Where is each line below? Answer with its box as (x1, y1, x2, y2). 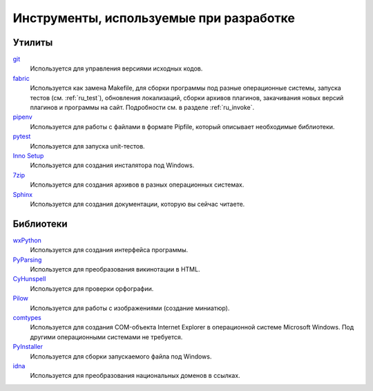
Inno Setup (12, 151, 44, 160)
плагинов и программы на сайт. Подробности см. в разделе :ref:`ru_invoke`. (30, 104, 255, 112)
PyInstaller (12, 343, 44, 351)
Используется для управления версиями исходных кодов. (30, 64, 203, 73)
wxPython (12, 236, 41, 245)
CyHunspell (12, 275, 46, 283)
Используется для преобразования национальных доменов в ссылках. (30, 372, 241, 380)
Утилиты (12, 37, 53, 48)
